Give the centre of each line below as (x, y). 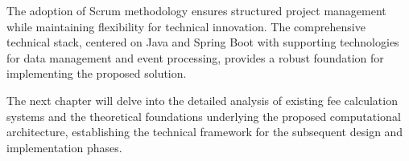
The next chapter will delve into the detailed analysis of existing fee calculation (202, 100)
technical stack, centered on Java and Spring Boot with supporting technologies (203, 42)
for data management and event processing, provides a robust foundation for (195, 57)
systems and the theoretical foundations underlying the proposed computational (204, 116)
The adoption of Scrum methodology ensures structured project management (196, 10)
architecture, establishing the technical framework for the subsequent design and (205, 132)
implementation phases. (64, 147)
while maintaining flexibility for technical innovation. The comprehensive (186, 26)
